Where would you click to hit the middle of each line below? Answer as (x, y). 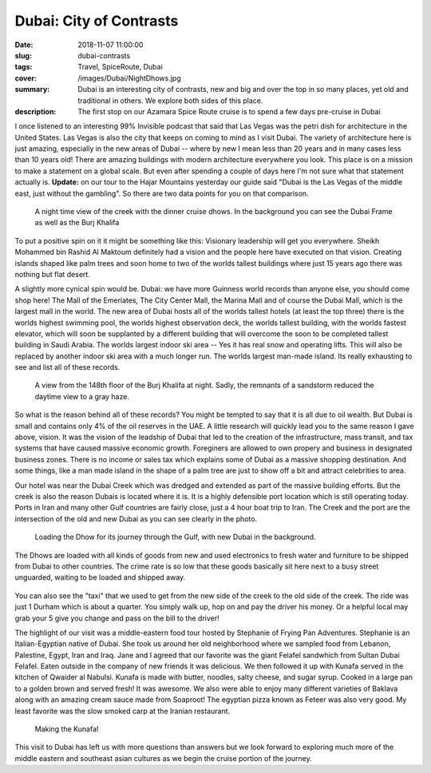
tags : (24, 67)
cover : (26, 78)
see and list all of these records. (67, 367)
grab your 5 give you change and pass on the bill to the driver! (117, 618)
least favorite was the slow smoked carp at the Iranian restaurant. (123, 711)
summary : (32, 89)
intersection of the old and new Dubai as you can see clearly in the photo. (136, 518)
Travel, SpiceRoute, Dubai (120, 67)
